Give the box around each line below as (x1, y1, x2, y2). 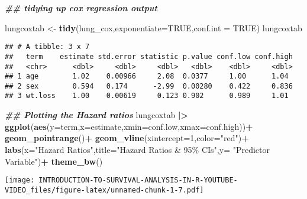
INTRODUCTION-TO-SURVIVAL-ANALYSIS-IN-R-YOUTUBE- (38, 176, 238, 185)
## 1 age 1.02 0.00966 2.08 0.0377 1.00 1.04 (5, 72, 289, 81)
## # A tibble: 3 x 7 (5, 43, 90, 51)
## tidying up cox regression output (5, 2, 157, 14)
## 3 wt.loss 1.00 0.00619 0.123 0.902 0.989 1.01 (5, 92, 289, 100)
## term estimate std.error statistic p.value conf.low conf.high (5, 52, 293, 61)
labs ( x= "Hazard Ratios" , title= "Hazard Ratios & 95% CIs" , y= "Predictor (5, 143, 270, 155)
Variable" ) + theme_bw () (5, 155, 103, 167)
